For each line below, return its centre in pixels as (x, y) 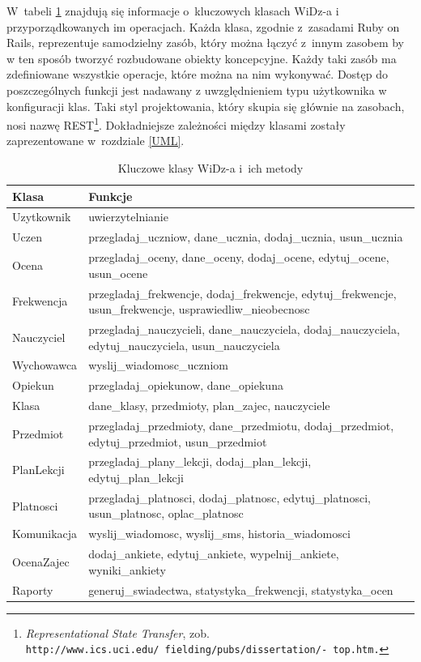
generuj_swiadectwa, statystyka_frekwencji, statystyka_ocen (241, 589)
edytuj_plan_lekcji (136, 477)
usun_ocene (118, 273)
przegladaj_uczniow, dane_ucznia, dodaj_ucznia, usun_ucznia (246, 237)
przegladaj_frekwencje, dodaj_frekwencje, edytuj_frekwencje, (242, 293)
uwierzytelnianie (128, 217)
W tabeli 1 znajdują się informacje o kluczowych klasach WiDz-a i (173, 11)
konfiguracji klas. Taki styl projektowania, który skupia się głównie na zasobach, (206, 106)
